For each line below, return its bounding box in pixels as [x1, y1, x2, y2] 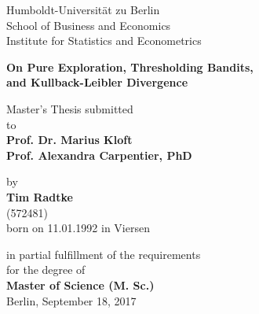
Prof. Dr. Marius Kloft [6, 131, 133, 148]
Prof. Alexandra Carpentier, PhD [6, 146, 192, 163]
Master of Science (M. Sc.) [6, 276, 155, 293]
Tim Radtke [6, 188, 73, 205]
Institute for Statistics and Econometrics [6, 32, 202, 49]
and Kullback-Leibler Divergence [6, 74, 188, 91]
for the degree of [6, 261, 86, 278]
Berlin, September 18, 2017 [6, 292, 137, 308]
